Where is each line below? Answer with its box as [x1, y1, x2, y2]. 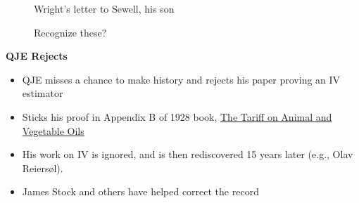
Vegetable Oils [22, 123, 84, 138]
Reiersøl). [22, 160, 63, 175]
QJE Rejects [6, 48, 68, 63]
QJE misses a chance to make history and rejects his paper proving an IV [22, 72, 341, 86]
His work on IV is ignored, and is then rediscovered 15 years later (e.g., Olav [22, 147, 353, 162]
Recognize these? [34, 25, 107, 39]
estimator [22, 86, 63, 100]
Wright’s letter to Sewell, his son [34, 1, 175, 15]
